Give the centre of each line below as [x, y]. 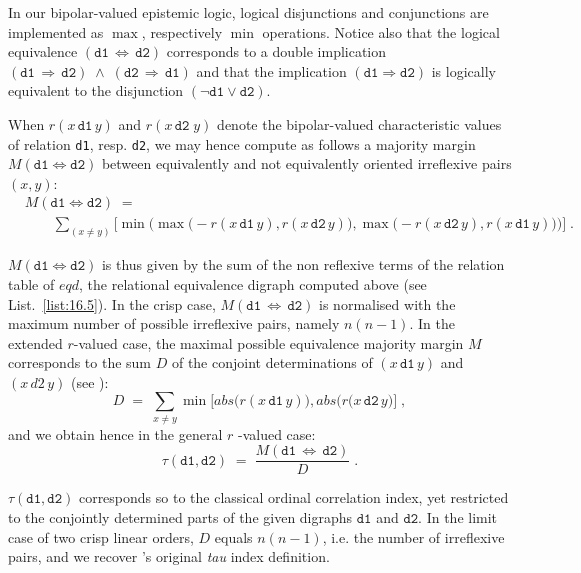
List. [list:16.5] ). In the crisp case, [112, 303]
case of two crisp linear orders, [101, 536]
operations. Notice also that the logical [381, 31]
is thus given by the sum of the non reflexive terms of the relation [303, 264]
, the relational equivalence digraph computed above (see [253, 283]
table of [31, 283]
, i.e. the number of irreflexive [413, 536]
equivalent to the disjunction [96, 90]
